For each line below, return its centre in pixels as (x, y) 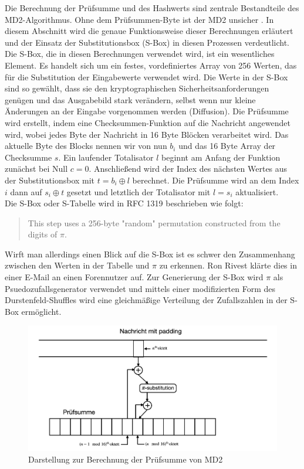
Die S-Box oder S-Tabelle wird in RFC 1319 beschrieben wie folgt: (124, 203)
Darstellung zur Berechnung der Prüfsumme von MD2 (126, 459)
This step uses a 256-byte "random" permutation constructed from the (154, 222)
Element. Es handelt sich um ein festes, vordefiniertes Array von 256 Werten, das (151, 65)
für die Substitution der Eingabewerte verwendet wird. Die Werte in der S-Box (146, 77)
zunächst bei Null (36, 169)
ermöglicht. (41, 311)
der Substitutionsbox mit (50, 180)
